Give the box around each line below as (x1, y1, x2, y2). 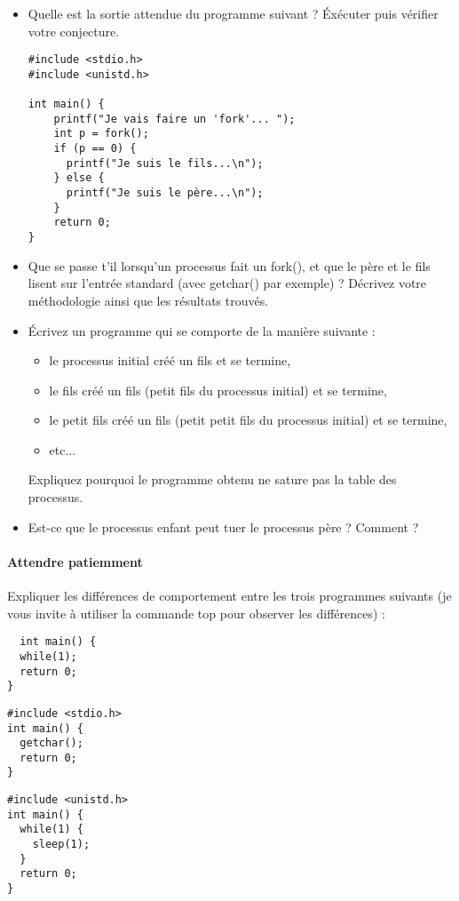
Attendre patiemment (7, 552, 143, 570)
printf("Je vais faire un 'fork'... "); (53, 112, 296, 125)
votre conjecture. (28, 21, 120, 40)
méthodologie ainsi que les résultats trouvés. (28, 291, 269, 309)
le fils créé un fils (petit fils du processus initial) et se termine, (49, 380, 387, 399)
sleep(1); (32, 838, 91, 851)
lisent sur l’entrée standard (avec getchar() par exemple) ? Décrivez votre (28, 274, 427, 292)
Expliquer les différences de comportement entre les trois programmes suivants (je (7, 586, 452, 605)
